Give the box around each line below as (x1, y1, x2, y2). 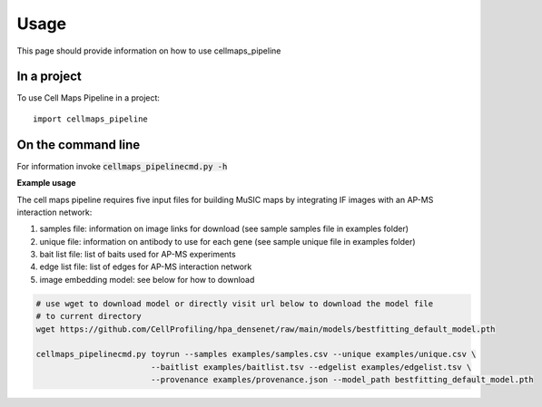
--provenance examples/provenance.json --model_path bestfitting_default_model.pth (150, 374, 535, 385)
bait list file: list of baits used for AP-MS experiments (39, 249, 236, 260)
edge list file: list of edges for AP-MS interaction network (39, 261, 252, 272)
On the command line (16, 137, 141, 152)
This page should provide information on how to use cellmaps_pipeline (16, 45, 281, 56)
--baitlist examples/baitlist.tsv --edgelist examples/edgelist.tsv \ (150, 362, 472, 372)
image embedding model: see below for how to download (39, 274, 255, 285)
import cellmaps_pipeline (33, 113, 149, 124)
